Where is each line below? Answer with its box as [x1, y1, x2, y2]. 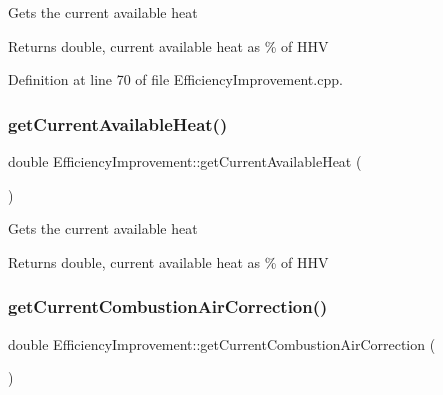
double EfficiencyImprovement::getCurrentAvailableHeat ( [8, 151, 362, 171]
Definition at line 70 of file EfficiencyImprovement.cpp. [8, 69, 343, 90]
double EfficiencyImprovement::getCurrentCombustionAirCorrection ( [8, 333, 436, 354]
